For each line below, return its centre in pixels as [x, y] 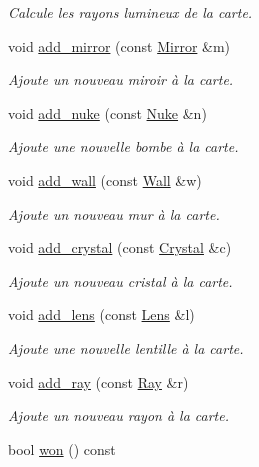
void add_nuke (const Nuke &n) [107, 112]
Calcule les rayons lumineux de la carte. [130, 12]
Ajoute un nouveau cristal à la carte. [120, 280]
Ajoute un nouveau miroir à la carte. [121, 79]
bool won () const [62, 448]
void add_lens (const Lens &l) [101, 314]
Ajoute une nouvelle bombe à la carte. [123, 146]
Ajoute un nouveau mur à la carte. [114, 213]
